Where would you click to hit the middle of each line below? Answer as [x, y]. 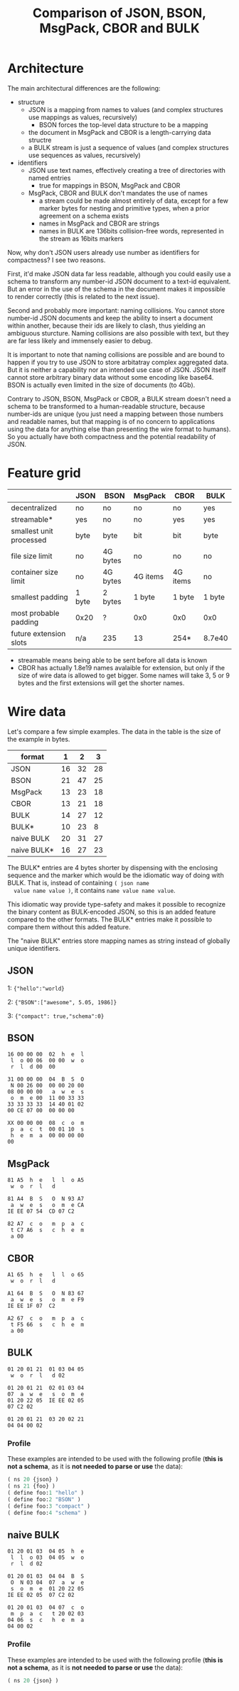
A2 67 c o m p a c [46, 1318]
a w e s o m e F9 [47, 1300]
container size [34, 572]
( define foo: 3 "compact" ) [49, 1506]
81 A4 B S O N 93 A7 [46, 1199]
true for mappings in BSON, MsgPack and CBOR [110, 185]
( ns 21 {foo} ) [31, 1486]
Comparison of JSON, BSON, [119, 13]
